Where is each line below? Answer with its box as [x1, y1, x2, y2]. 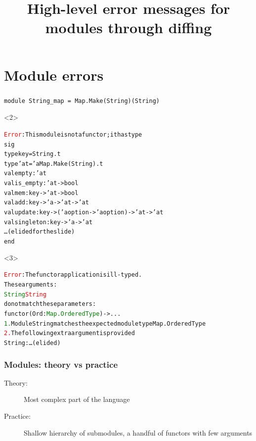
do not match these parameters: [4, 300, 96, 308]
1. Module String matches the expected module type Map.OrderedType [4, 320, 206, 327]
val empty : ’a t [4, 170, 46, 177]
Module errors [4, 64, 104, 85]
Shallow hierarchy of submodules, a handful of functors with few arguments [24, 427, 253, 438]
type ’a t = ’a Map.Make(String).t [4, 160, 103, 167]
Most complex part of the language [24, 394, 130, 404]
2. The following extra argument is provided [4, 330, 135, 337]
